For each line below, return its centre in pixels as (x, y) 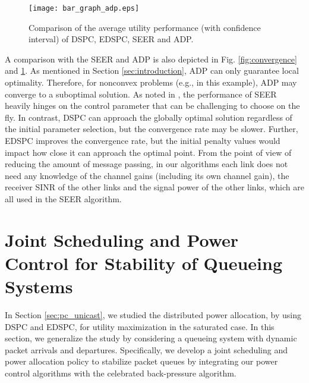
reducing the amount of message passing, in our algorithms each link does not (146, 164)
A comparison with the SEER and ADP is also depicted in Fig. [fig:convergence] (151, 59)
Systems (39, 286)
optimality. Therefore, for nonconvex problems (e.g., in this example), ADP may (151, 82)
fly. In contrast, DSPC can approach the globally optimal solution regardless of (149, 117)
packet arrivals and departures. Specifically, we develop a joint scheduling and (146, 349)
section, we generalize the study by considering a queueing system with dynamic (151, 338)
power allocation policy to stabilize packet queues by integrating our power (141, 361)
